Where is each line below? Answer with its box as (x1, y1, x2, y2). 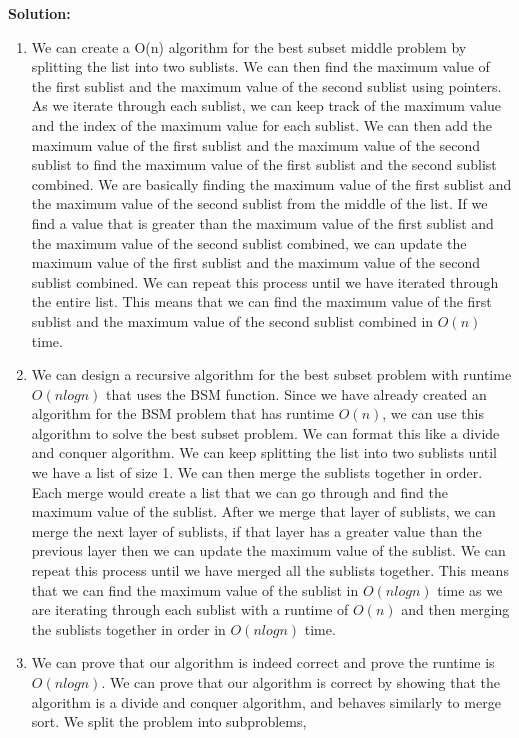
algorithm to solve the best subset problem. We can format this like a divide (31, 422, 500, 443)
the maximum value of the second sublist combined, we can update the (31, 232, 467, 253)
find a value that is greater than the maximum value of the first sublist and (31, 212, 494, 233)
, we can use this (382, 403, 484, 424)
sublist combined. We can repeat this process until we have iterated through (31, 271, 499, 292)
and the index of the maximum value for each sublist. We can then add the (31, 114, 493, 135)
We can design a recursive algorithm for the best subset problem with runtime (31, 364, 512, 385)
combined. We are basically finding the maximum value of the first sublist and (31, 173, 512, 194)
